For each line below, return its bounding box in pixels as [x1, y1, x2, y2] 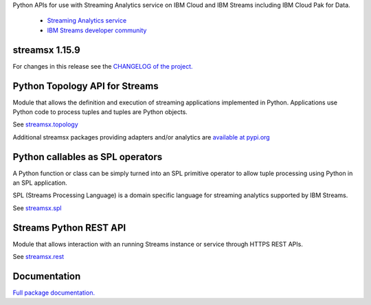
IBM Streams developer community [47, 26, 147, 34]
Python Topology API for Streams [12, 80, 159, 92]
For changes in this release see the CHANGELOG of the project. [12, 62, 193, 70]
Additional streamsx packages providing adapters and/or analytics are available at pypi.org [12, 133, 271, 141]
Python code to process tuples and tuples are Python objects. [12, 107, 188, 116]
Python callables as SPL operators [12, 151, 163, 163]
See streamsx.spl [12, 203, 62, 212]
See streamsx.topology [12, 120, 78, 128]
